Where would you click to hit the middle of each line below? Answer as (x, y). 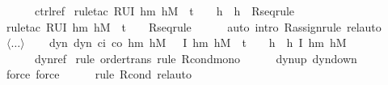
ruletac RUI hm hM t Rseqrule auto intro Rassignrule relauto (194, 26)
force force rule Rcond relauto (99, 74)
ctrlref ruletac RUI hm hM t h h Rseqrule (164, 11)
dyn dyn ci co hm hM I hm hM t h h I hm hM (198, 42)
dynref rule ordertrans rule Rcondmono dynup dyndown (196, 58)
